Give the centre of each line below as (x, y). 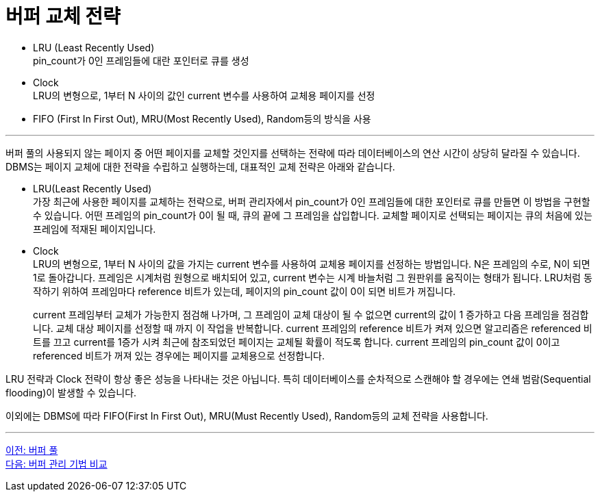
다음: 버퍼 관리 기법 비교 (57, 463)
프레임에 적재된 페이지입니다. (95, 229)
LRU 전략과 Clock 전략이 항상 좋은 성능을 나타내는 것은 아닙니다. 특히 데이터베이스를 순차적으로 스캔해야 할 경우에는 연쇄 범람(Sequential (298, 379)
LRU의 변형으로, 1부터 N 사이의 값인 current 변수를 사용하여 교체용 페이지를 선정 (204, 95)
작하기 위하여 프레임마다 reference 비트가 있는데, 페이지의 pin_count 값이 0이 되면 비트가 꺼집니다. (245, 291)
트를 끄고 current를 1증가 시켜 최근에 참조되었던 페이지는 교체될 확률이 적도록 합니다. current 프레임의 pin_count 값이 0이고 (297, 342)
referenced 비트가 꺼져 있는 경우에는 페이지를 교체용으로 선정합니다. (179, 355)
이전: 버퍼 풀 (32, 450)
